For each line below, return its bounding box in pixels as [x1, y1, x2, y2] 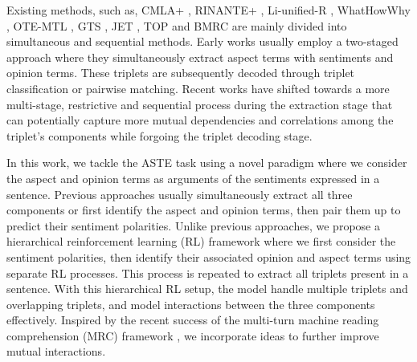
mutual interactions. [6, 343, 106, 360]
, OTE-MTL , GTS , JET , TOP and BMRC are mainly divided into [6, 17, 347, 34]
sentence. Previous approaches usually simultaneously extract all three [6, 185, 353, 202]
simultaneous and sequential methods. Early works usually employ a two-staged [6, 33, 399, 50]
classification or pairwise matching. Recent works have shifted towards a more [6, 79, 390, 96]
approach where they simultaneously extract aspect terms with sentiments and [6, 48, 394, 65]
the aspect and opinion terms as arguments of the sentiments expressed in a [6, 169, 380, 186]
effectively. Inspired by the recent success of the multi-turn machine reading [6, 311, 379, 328]
